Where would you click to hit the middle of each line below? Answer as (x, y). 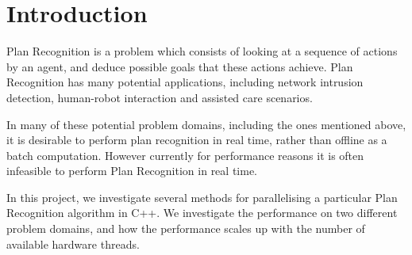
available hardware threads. (73, 244)
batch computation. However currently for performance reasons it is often (185, 155)
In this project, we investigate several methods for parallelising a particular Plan (202, 197)
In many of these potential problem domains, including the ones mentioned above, (206, 124)
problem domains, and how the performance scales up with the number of (186, 228)
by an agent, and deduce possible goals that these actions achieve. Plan (180, 66)
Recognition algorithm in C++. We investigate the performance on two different (202, 213)
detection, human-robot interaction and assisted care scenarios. (160, 97)
